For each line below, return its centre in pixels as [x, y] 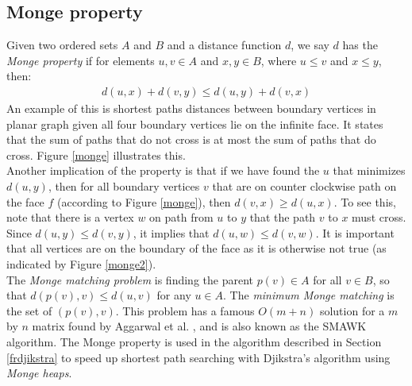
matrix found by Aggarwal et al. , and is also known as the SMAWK [199, 326]
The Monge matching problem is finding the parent [130, 279]
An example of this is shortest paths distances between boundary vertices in [191, 108]
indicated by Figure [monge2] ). [81, 263]
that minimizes [369, 170]
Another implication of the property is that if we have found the [163, 170]
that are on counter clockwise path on [304, 185]
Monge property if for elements [81, 60]
